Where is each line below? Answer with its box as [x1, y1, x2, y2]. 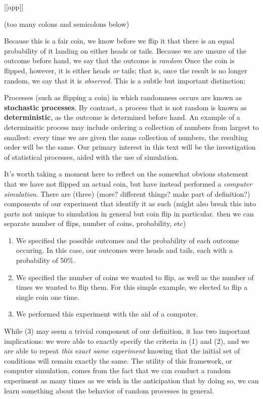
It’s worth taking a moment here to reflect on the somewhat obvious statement [4, 168, 248, 179]
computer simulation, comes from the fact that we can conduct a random [4, 365, 231, 376]
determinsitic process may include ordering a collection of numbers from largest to [4, 121, 259, 132]
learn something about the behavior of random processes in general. [4, 385, 214, 395]
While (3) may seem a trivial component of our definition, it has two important [4, 326, 250, 336]
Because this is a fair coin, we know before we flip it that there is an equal [4, 35, 235, 46]
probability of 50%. [16, 255, 75, 265]
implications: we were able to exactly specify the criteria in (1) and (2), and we [4, 335, 249, 346]
